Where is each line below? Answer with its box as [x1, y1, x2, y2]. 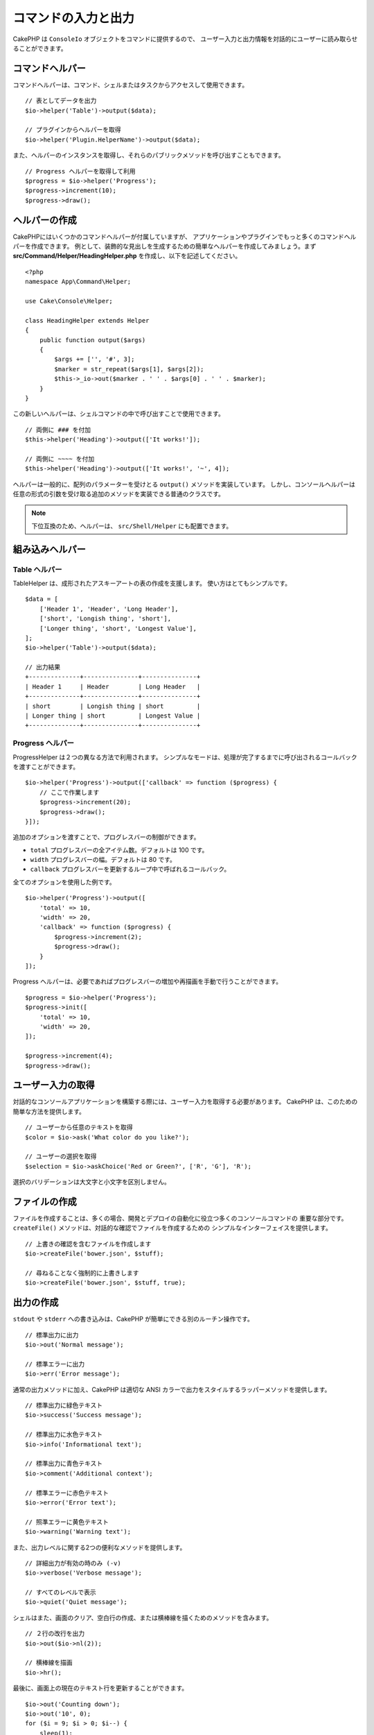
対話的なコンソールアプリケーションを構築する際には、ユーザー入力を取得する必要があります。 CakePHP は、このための [12, 1097, 358, 1106]
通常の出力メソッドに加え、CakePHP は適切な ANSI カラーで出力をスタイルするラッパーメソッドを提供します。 [12, 1385, 331, 1394]
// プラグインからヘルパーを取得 [25, 126, 121, 134]
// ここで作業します [39, 788, 100, 796]
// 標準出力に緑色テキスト [25, 1402, 103, 1410]
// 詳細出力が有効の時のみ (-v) [25, 1559, 121, 1567]
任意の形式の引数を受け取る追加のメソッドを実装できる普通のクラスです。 [12, 490, 225, 498]
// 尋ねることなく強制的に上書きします [25, 1269, 139, 1277]
